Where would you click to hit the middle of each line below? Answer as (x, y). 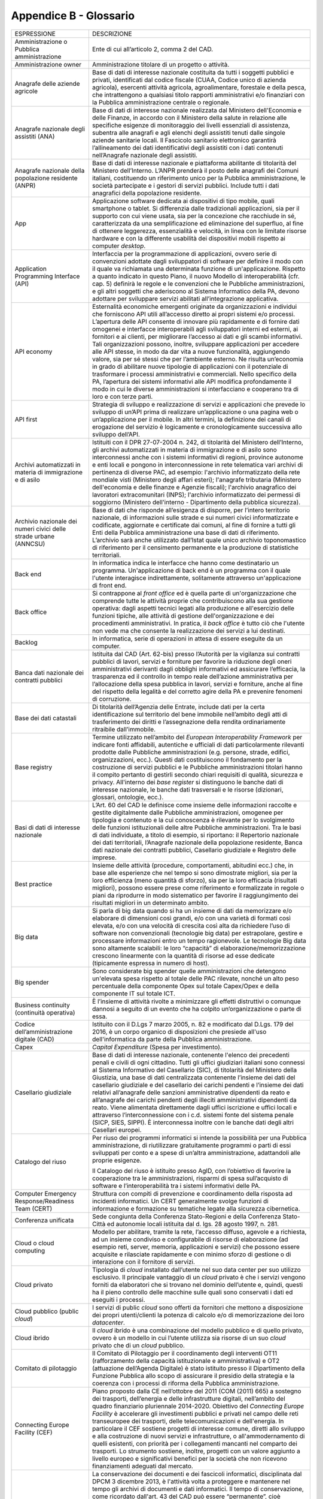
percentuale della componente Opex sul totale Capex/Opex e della (185, 986)
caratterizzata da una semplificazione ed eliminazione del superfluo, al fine (198, 223)
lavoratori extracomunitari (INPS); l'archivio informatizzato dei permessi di (196, 495)
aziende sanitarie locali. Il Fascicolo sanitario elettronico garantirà (184, 140)
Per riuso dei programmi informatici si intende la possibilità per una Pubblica (199, 1137)
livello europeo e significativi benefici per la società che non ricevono (189, 1458)
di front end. (109, 585)
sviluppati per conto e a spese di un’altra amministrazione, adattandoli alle (196, 1152)
